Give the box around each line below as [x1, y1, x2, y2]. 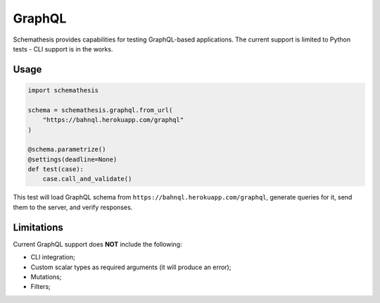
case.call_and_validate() [42, 175, 132, 183]
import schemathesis [27, 86, 99, 94]
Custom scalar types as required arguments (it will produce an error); [30, 263, 232, 271]
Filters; [30, 283, 51, 291]
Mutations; [30, 272, 62, 281]
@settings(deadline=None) [27, 155, 118, 163]
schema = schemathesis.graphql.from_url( [27, 106, 173, 114]
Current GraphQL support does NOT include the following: [13, 240, 182, 248]
